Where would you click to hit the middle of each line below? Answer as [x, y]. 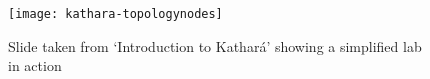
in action [35, 65]
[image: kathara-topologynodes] [115, 14]
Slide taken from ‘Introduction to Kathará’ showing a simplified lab [215, 45]
